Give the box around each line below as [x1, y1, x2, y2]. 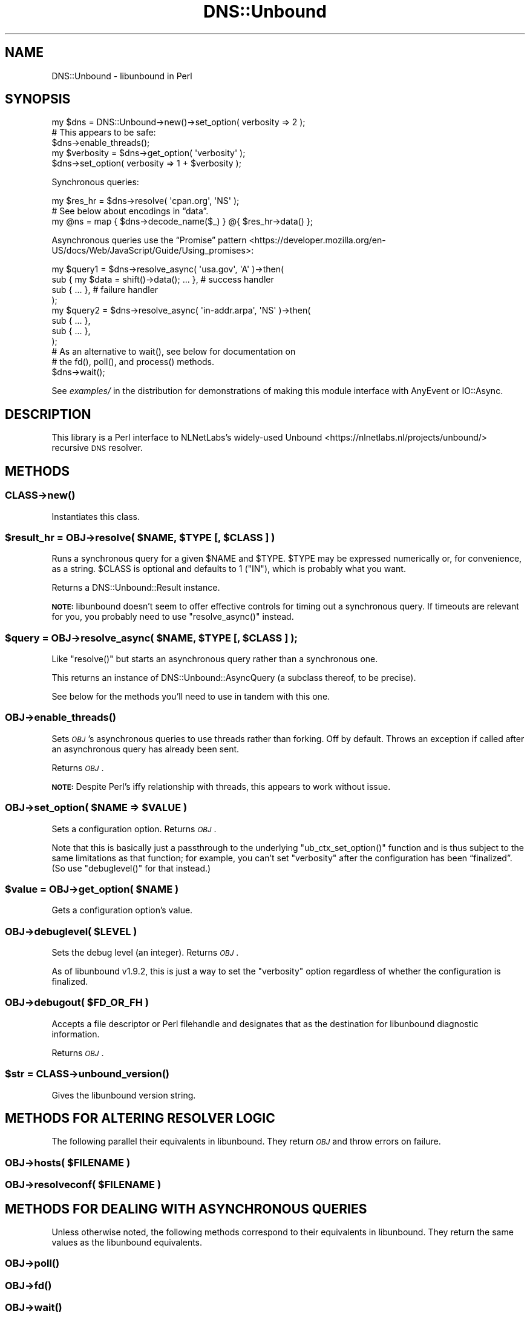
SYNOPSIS [5, 91, 71, 107]
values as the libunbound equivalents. [51, 1237, 203, 1247]
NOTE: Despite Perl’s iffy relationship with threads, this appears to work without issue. [51, 781, 391, 792]
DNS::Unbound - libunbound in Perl [51, 70, 192, 81]
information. [51, 1028, 100, 1039]
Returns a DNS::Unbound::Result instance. [51, 582, 220, 593]
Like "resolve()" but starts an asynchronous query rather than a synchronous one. [51, 654, 378, 664]
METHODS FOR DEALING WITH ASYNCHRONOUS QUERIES [5, 1201, 367, 1217]
